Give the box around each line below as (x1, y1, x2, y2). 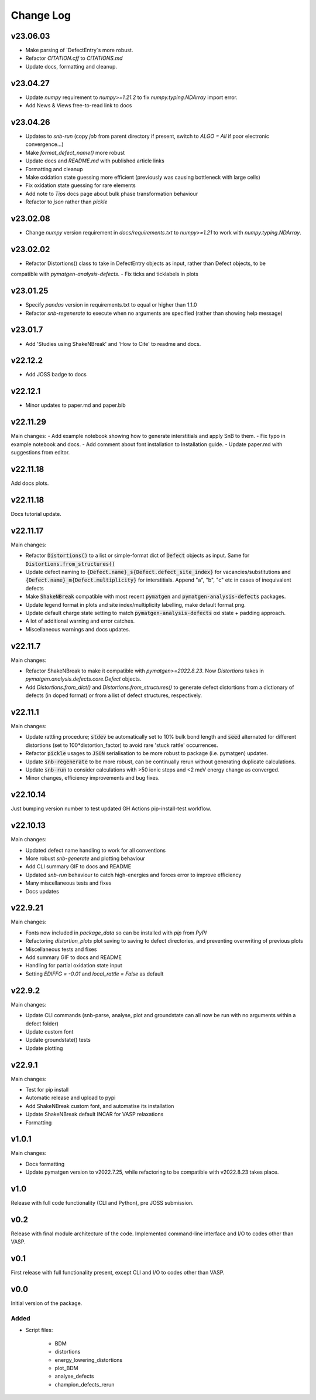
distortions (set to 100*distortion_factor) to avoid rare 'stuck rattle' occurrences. (25, 742, 219, 749)
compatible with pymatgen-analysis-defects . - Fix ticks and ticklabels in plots (11, 270, 198, 278)
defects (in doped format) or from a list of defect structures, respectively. (25, 692, 202, 699)
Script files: (25, 1327, 53, 1334)
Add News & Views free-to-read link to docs (25, 102, 132, 109)
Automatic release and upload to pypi (25, 1094, 116, 1102)
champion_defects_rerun (54, 1381, 115, 1388)
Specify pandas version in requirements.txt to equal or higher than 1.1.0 (25, 301, 197, 308)
